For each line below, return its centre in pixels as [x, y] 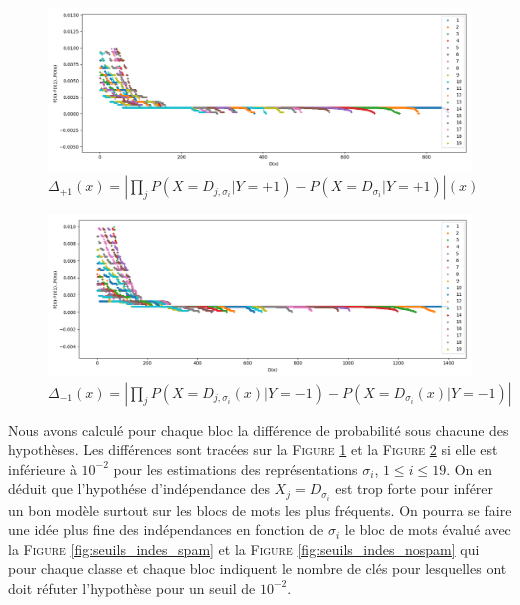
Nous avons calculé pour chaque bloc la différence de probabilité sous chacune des [258, 429]
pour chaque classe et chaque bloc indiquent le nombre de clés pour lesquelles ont [257, 568]
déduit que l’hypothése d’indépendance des [139, 488]
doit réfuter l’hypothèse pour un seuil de [132, 587]
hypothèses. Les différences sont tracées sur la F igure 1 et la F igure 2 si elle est [253, 449]
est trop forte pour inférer [414, 488]
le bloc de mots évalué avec [427, 529]
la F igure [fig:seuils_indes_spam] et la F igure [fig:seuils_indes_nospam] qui [244, 548]
